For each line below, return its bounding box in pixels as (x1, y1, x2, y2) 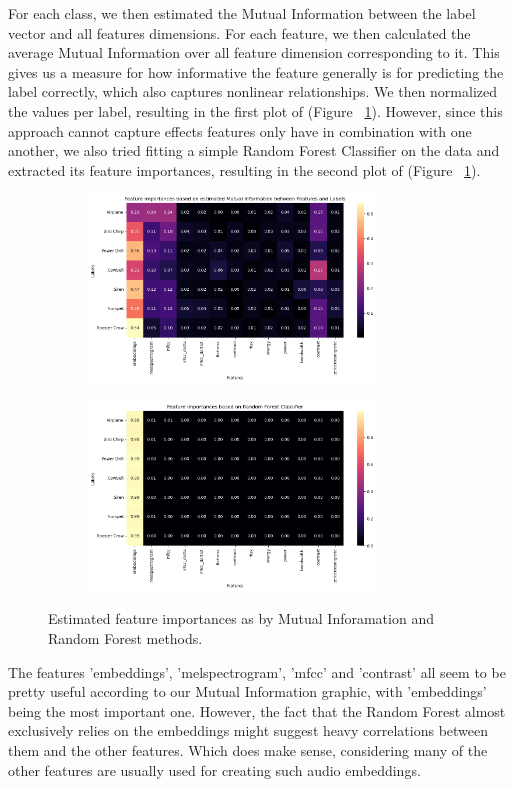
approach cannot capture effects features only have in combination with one (8, 120, 472, 141)
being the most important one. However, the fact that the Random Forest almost (8, 700, 506, 721)
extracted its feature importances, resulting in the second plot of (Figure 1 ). (8, 159, 481, 180)
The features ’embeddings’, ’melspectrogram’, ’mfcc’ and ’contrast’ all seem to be (8, 661, 506, 682)
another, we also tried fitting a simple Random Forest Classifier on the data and (8, 140, 500, 161)
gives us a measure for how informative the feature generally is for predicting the (8, 61, 504, 82)
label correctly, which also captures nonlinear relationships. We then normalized (8, 81, 498, 102)
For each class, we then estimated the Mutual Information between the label (8, 3, 476, 23)
